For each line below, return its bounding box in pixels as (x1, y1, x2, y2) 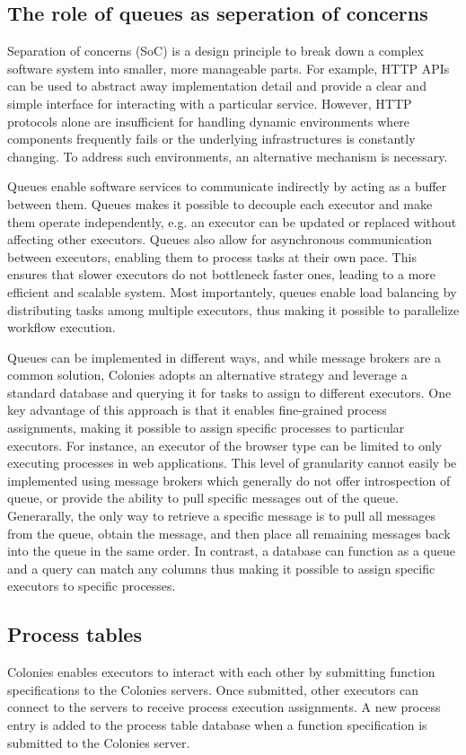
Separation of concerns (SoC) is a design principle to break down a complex (7, 41, 424, 60)
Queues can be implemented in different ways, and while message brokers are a (7, 347, 442, 366)
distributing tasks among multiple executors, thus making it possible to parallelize (7, 300, 460, 319)
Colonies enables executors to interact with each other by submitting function (7, 663, 435, 681)
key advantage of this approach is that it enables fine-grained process (7, 400, 387, 419)
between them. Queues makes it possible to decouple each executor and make (7, 194, 433, 213)
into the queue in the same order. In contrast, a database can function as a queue (7, 541, 455, 560)
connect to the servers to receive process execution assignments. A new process (7, 698, 441, 716)
